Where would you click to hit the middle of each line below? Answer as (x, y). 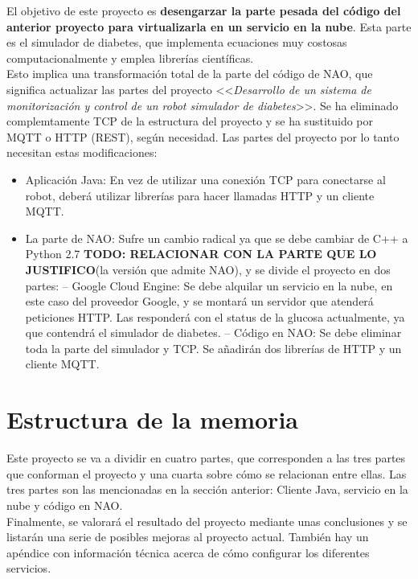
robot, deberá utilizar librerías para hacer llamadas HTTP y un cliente (200, 195)
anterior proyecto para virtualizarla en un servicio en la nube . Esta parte (209, 26)
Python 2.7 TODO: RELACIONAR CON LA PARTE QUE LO (201, 254)
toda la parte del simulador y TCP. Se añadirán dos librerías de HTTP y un (213, 348)
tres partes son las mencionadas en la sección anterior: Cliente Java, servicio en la (207, 489)
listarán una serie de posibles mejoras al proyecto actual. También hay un (188, 537)
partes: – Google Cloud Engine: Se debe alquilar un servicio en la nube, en (209, 285)
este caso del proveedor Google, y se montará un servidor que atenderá (199, 301)
